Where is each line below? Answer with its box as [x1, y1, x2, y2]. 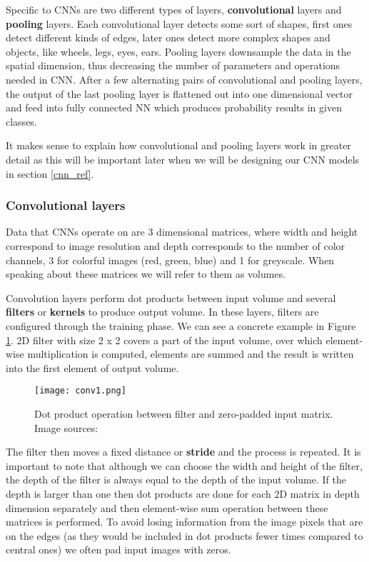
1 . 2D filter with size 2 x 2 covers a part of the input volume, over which [6, 332, 323, 347]
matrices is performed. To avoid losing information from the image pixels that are [6, 514, 363, 529]
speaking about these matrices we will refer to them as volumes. [6, 266, 286, 281]
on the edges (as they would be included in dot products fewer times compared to [6, 528, 363, 543]
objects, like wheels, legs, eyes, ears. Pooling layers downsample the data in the [6, 44, 351, 59]
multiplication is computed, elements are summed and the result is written [27, 346, 354, 361]
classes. [6, 114, 37, 129]
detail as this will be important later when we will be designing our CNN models [6, 151, 360, 166]
